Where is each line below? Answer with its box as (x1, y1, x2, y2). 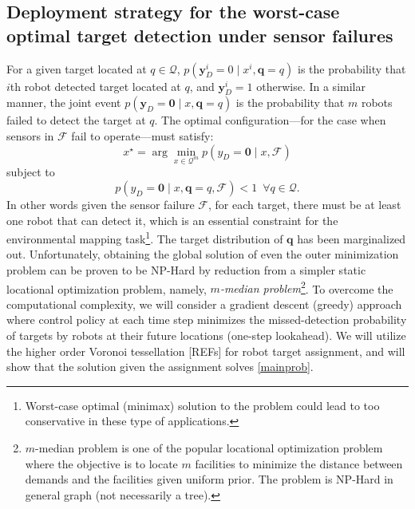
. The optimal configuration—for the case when (154, 112, 386, 128)
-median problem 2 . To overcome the (219, 278, 393, 297)
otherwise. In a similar (256, 77, 366, 94)
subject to (6, 164, 55, 180)
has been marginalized (297, 230, 406, 247)
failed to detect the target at (6, 112, 146, 128)
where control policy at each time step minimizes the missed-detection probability (6, 311, 407, 328)
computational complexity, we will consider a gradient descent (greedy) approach (6, 295, 402, 312)
